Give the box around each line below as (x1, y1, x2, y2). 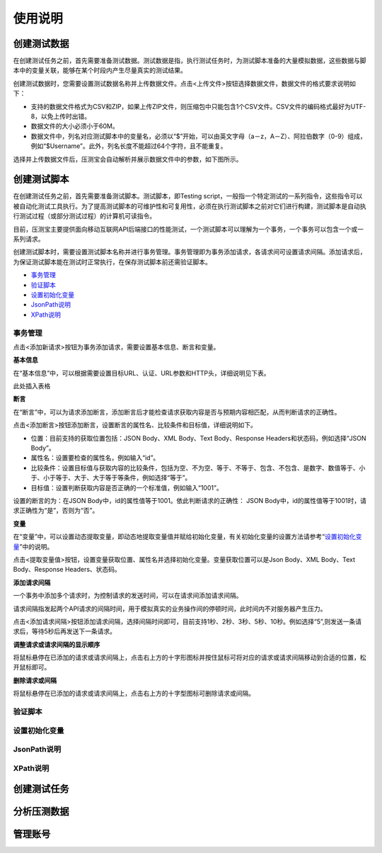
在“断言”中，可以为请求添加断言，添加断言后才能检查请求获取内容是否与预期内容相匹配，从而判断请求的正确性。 (13, 407, 341, 416)
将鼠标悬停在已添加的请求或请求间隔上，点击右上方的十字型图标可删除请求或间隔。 (13, 689, 255, 698)
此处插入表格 (13, 382, 51, 390)
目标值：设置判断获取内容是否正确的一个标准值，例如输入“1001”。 (30, 483, 223, 492)
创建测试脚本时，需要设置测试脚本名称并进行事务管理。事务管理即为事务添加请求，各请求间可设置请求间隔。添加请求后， (13, 248, 366, 256)
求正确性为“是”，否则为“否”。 (13, 507, 99, 515)
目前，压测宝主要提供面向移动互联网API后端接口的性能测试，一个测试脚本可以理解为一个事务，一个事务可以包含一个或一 (13, 225, 364, 233)
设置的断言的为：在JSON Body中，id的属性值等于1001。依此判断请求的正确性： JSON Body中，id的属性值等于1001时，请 (13, 497, 367, 504)
